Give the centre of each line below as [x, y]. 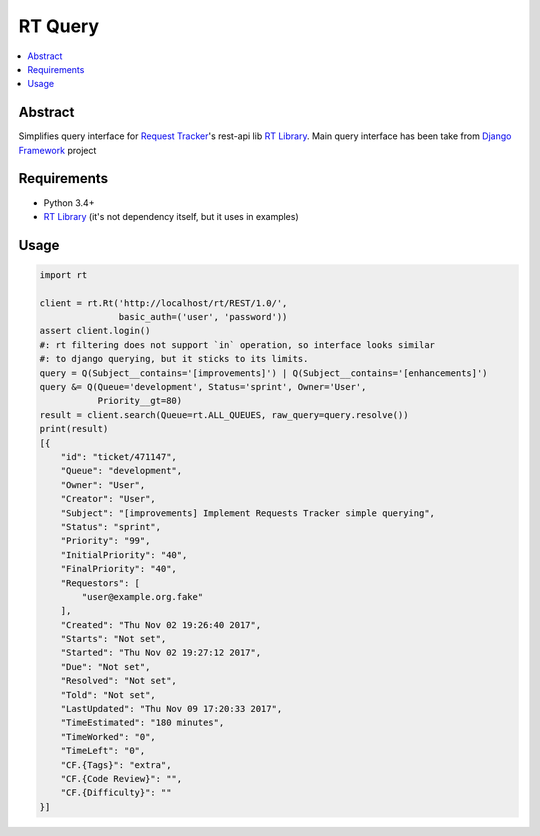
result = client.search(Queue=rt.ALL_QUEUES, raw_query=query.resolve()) [224, 414]
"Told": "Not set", [108, 694]
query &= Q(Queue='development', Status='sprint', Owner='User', [203, 387]
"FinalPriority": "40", [118, 569]
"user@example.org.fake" [142, 596]
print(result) [74, 429]
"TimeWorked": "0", [108, 736]
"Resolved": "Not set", [118, 681]
